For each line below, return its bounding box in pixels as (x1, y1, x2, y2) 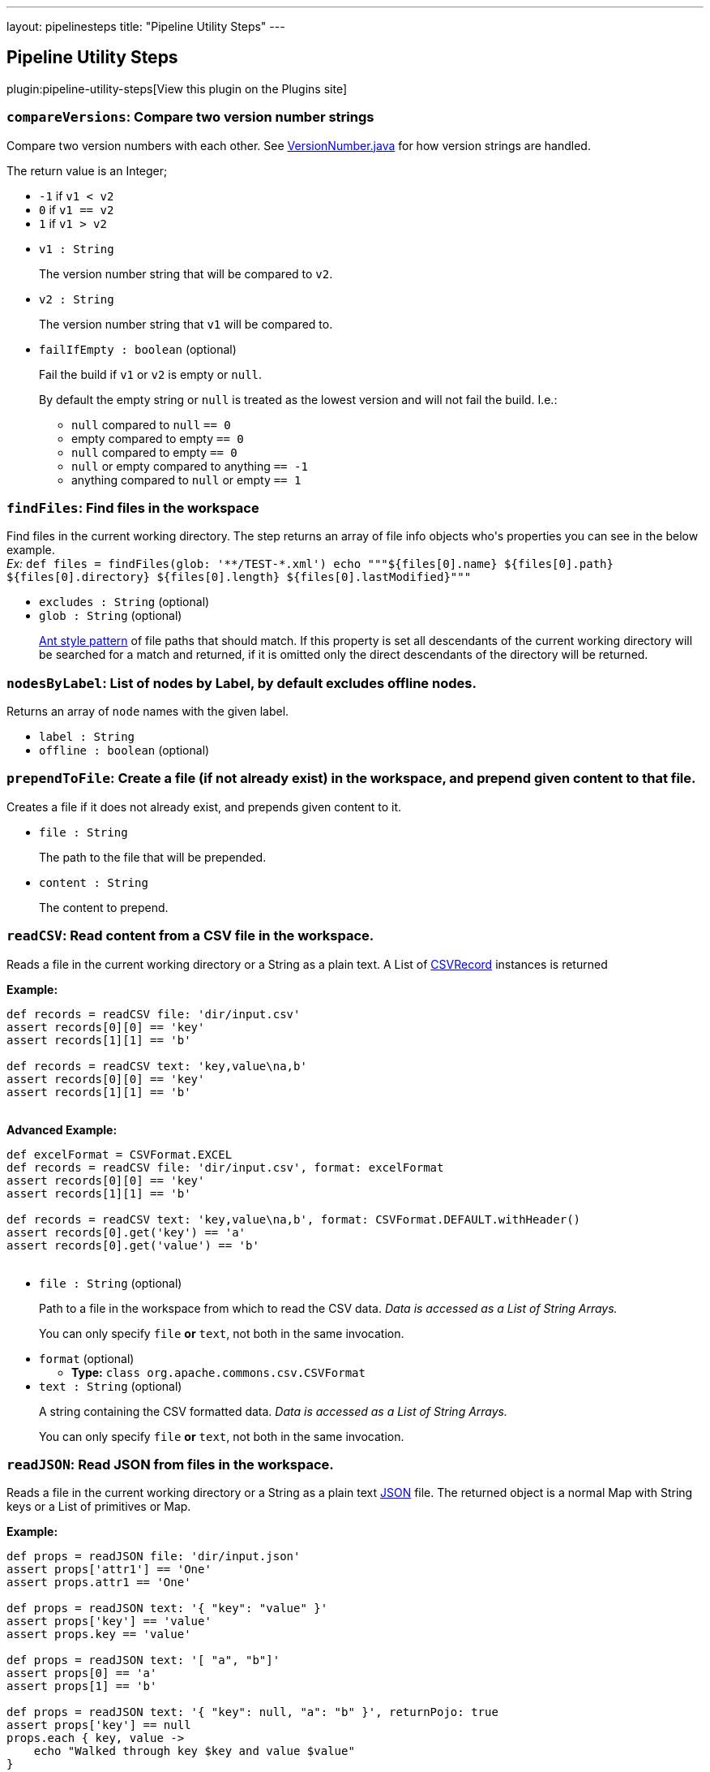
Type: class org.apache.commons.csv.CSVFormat (71, 1365, 366, 1379)
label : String (39, 730, 135, 744)
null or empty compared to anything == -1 (71, 458, 308, 473)
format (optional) (39, 1351, 135, 1366)
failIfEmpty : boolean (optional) (39, 342, 237, 356)
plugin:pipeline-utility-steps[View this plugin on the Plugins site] (6, 81, 348, 96)
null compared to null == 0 (71, 417, 231, 432)
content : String (39, 875, 148, 889)
